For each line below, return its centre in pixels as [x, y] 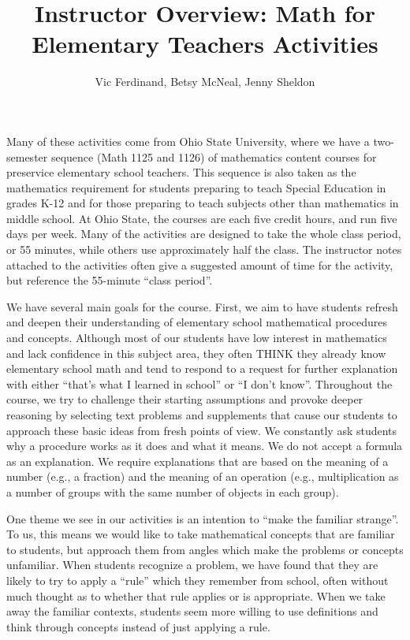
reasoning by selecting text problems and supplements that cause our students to [202, 415]
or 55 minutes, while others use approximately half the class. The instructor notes [204, 249]
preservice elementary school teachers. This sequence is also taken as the [181, 172]
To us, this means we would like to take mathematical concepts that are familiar [201, 534]
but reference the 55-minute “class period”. [110, 280]
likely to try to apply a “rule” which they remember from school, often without [198, 580]
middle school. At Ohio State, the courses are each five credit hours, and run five [202, 218]
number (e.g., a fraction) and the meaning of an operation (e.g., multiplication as [203, 476]
